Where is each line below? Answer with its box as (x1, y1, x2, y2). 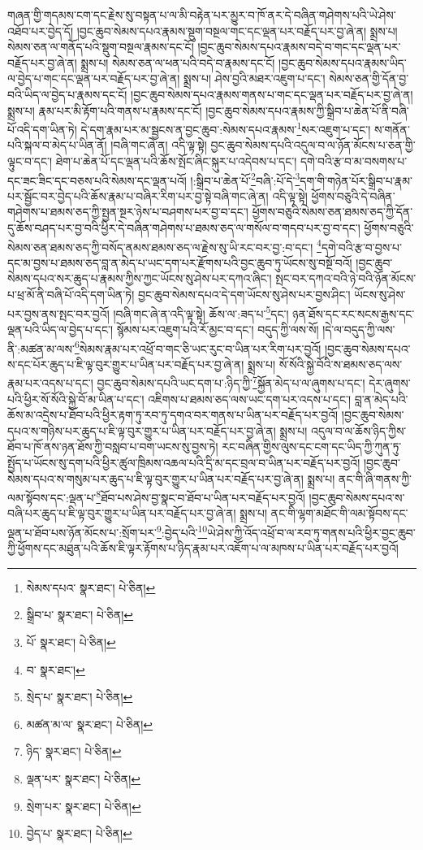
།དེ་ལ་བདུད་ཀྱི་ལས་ (322, 320, 395, 337)
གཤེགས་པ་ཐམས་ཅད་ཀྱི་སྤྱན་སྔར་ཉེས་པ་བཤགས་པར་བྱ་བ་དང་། (7, 203, 248, 220)
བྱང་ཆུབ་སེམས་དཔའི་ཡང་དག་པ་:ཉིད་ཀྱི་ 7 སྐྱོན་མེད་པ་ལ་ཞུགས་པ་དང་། (97, 372, 365, 391)
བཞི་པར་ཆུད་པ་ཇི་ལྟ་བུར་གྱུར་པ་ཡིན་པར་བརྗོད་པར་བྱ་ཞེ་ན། (7, 505, 236, 522)
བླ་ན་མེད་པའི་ (354, 390, 408, 407)
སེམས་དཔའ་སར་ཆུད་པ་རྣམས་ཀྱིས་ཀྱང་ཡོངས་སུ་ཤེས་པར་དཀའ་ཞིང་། (7, 270, 272, 287)
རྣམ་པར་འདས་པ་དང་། (7, 375, 93, 391)
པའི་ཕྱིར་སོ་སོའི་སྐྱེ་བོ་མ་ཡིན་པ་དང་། (7, 390, 145, 407)
